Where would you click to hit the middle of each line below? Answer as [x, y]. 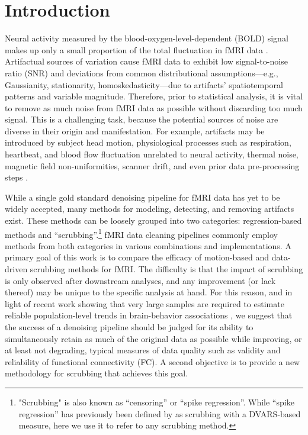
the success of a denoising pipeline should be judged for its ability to [129, 327]
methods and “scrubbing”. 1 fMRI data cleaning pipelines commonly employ [141, 233]
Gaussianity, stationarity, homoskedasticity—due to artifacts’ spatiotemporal [144, 84]
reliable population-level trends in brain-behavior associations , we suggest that [149, 315]
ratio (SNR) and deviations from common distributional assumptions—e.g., [142, 72]
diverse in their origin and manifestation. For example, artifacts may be [135, 130]
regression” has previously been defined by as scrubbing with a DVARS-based [160, 413]
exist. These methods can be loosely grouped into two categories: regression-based [153, 220]
